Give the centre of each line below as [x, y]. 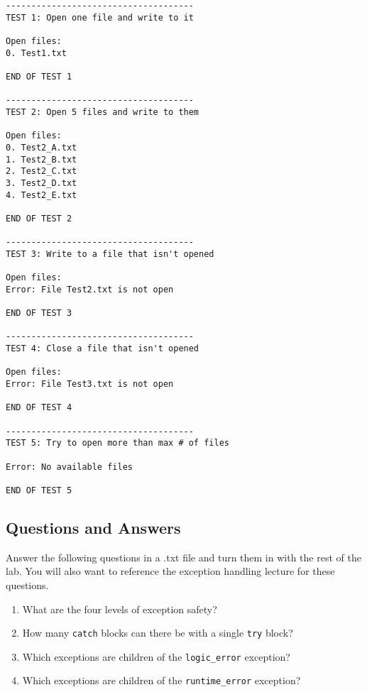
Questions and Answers [93, 527]
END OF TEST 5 [39, 490]
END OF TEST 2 [39, 218]
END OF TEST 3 [39, 313]
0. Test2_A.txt [42, 147]
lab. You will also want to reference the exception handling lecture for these [170, 571]
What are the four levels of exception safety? [120, 609]
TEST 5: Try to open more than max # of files [117, 443]
